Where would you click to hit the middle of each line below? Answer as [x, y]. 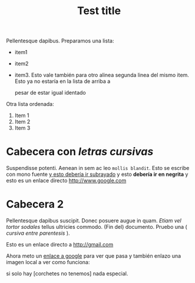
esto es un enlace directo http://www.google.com [66, 181]
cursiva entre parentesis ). [38, 233]
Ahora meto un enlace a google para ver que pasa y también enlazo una [94, 256]
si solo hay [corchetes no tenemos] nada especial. [67, 274]
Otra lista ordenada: [30, 104]
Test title [99, 11]
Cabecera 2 [35, 204]
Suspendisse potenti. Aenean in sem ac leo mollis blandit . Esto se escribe [98, 168]
